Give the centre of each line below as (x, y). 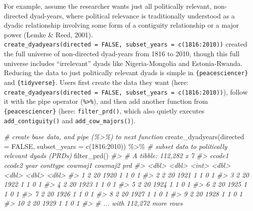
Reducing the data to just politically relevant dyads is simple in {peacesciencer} (126, 73)
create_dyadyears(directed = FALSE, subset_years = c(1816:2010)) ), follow (126, 91)
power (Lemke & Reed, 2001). (48, 34)
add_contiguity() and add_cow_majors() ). (70, 120)
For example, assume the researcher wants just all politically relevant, (108, 6)
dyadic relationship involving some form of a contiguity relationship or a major (122, 25)
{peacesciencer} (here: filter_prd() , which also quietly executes (104, 110)
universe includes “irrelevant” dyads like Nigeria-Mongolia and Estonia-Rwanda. (123, 63)
